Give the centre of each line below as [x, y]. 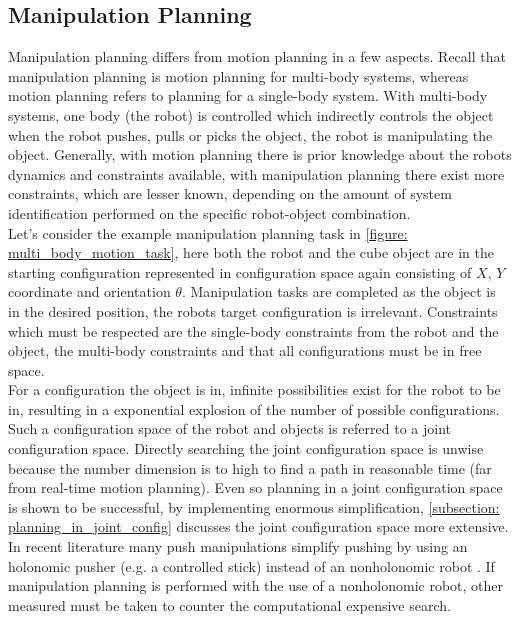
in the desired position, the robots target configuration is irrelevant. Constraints [253, 310]
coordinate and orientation [89, 291]
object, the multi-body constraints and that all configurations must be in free [245, 350]
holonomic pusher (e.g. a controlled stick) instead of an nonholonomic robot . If [251, 565]
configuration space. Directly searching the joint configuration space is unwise [246, 448]
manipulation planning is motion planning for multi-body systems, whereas [238, 75]
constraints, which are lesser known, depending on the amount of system [230, 193]
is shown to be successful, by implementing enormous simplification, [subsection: [254, 506]
